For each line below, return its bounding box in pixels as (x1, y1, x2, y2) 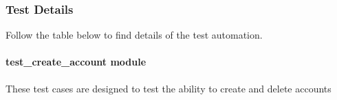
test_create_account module (6, 54, 146, 69)
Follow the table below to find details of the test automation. (6, 28, 263, 42)
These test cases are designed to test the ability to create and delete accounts (6, 81, 331, 95)
